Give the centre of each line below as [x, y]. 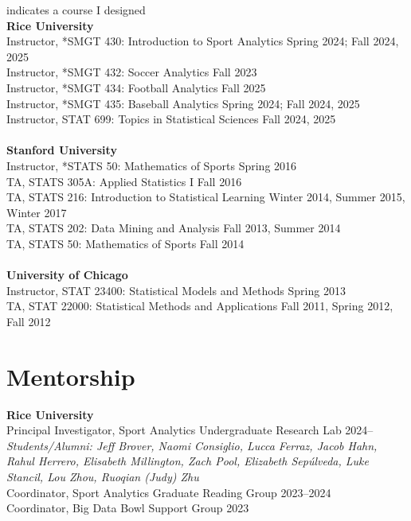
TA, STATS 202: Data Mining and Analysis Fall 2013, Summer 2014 [174, 228]
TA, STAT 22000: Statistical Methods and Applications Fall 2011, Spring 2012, [200, 306]
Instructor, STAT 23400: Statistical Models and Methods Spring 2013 [176, 290]
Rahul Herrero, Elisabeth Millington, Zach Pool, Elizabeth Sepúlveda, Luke [188, 461]
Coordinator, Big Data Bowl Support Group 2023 [128, 508]
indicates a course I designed [76, 10]
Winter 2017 [37, 212]
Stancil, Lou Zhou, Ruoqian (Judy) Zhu [103, 476]
